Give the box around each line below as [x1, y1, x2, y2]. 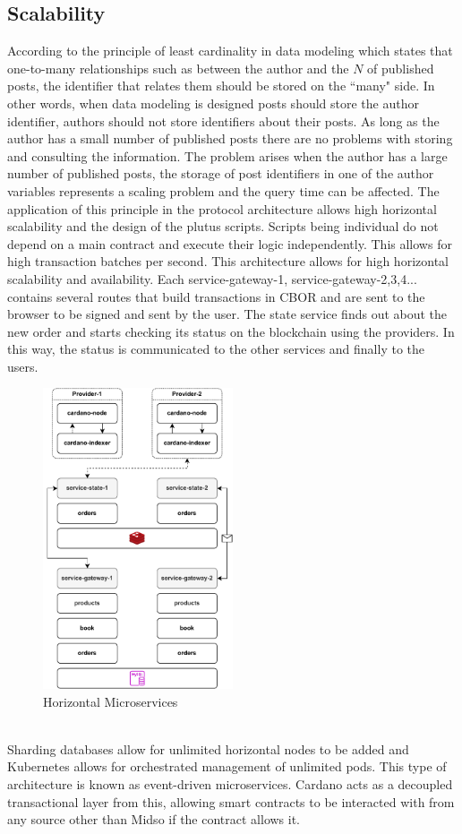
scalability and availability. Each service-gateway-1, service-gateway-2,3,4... [7, 269, 417, 288]
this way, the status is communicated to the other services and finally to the [7, 340, 425, 358]
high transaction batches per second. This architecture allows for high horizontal [7, 252, 449, 271]
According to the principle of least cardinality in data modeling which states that [7, 41, 453, 60]
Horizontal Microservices [43, 692, 178, 710]
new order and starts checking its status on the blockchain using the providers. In [7, 322, 455, 340]
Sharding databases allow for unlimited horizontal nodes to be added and [7, 739, 409, 758]
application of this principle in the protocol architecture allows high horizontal [7, 199, 437, 218]
